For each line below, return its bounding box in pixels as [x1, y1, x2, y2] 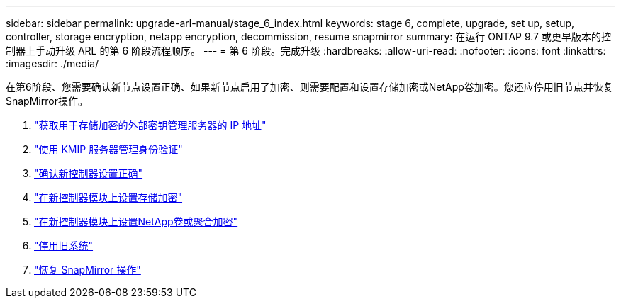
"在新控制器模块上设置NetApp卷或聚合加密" [34, 215, 238, 227]
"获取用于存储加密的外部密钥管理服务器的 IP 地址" [34, 119, 267, 131]
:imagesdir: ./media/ [6, 57, 99, 69]
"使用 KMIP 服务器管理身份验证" [34, 143, 183, 155]
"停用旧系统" [34, 240, 94, 252]
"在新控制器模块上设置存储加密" [34, 191, 183, 203]
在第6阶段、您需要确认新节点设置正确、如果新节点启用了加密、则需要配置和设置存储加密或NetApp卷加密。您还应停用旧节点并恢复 [6, 81, 613, 93]
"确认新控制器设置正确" [34, 167, 143, 179]
